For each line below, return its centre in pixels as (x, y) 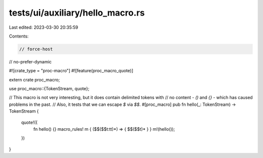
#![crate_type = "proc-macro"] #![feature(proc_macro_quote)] (71, 71)
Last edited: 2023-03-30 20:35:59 (44, 27)
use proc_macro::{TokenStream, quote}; (49, 89)
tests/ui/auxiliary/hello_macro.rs (77, 13)
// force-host (36, 49)
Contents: (19, 36)
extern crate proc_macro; (35, 79)
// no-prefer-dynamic (30, 61)
